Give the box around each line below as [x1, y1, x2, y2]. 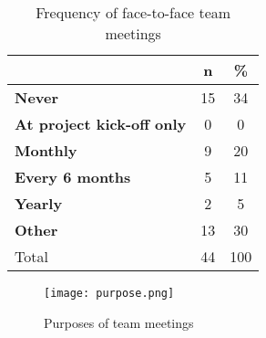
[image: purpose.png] [44, 287, 175, 300]
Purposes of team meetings [44, 312, 194, 332]
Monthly [15, 140, 77, 161]
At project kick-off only [15, 113, 187, 134]
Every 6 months [15, 166, 131, 187]
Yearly [15, 193, 63, 214]
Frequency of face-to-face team [36, 2, 231, 23]
